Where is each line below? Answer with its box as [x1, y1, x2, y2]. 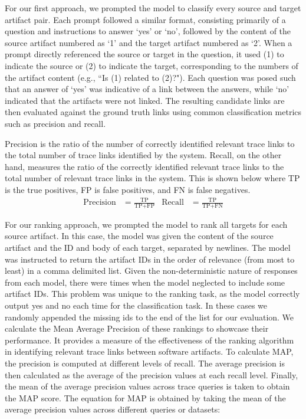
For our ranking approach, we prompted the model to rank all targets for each [5, 218, 288, 230]
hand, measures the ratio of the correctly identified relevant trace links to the [5, 160, 284, 172]
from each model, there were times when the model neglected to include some [5, 276, 285, 288]
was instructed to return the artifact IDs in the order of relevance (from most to [5, 253, 295, 265]
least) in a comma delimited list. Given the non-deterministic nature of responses [5, 264, 298, 277]
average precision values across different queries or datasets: [5, 403, 221, 415]
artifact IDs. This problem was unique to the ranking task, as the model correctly [5, 287, 300, 300]
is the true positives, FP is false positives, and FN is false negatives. [5, 183, 251, 195]
